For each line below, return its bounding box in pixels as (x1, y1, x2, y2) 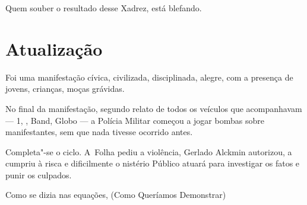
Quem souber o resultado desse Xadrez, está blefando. (5, 2, 202, 14)
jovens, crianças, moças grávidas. (5, 82, 125, 95)
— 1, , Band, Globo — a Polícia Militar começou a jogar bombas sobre (5, 114, 264, 126)
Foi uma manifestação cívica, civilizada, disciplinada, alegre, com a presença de (5, 71, 293, 83)
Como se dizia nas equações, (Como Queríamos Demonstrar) (5, 188, 226, 201)
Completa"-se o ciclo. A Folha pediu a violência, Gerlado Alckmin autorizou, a (5, 145, 292, 158)
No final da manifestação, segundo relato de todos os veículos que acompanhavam (5, 102, 302, 114)
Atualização (5, 36, 103, 60)
